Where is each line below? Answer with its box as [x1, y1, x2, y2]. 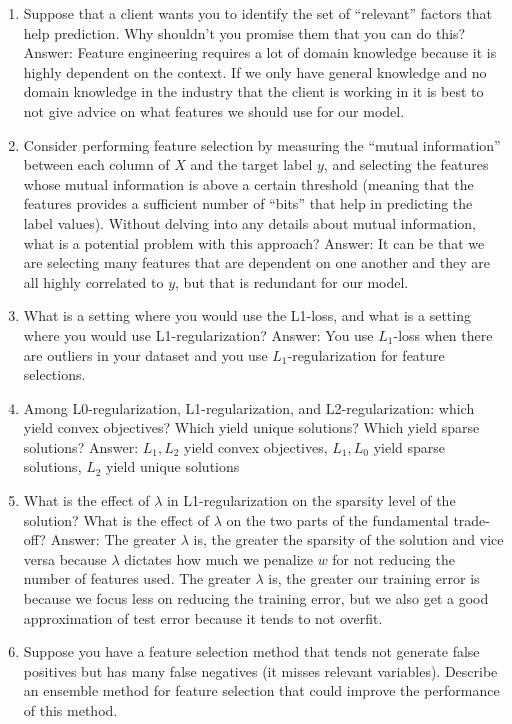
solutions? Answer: [23, 436, 139, 457]
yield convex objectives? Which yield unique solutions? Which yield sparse [23, 417, 480, 438]
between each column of [23, 154, 170, 175]
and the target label [190, 154, 313, 175]
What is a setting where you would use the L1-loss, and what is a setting [23, 305, 471, 326]
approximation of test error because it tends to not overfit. [23, 607, 383, 628]
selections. [23, 364, 86, 385]
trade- [453, 509, 490, 530]
